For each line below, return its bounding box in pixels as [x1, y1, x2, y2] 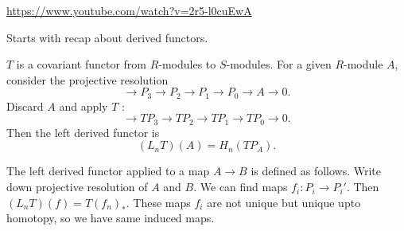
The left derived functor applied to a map [6, 162, 210, 179]
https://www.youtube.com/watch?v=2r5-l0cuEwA [6, 2, 252, 18]
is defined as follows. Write [251, 162, 382, 179]
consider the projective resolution [6, 71, 169, 88]
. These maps [126, 194, 191, 210]
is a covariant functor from [16, 56, 146, 72]
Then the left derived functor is [6, 123, 160, 140]
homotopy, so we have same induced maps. [6, 209, 215, 226]
